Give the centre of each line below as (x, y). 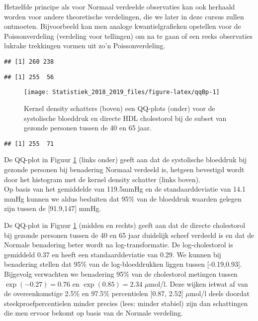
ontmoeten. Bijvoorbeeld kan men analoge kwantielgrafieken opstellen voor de (123, 26)
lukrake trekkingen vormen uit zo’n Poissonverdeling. (85, 46)
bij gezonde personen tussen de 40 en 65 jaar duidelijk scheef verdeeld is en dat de (129, 235)
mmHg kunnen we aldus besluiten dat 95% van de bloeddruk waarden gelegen (123, 198)
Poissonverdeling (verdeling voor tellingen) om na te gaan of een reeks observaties (129, 36)
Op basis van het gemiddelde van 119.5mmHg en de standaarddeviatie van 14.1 (125, 189)
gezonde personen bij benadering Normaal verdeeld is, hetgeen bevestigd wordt (124, 169)
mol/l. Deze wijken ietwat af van (198, 283)
